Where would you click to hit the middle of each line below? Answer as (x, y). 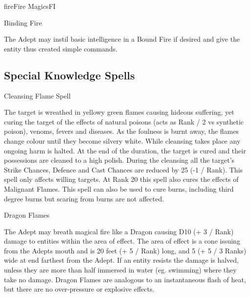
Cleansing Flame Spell (37, 95)
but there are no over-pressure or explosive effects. (79, 289)
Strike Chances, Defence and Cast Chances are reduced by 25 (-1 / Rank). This (124, 169)
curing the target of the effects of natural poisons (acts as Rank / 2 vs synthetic (124, 121)
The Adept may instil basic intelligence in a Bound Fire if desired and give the (122, 39)
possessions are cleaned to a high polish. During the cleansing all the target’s (119, 160)
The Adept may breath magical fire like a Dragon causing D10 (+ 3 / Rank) (119, 231)
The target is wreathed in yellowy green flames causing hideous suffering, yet (119, 112)
